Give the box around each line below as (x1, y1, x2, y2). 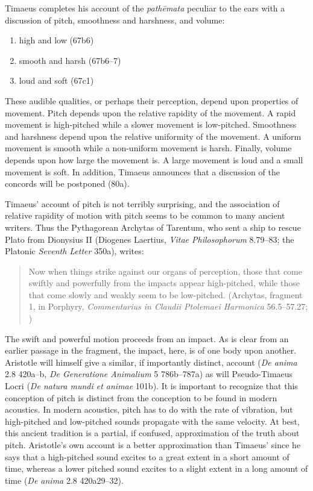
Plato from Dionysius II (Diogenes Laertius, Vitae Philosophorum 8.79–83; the (5, 233, 294, 245)
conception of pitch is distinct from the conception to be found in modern (5, 391, 277, 404)
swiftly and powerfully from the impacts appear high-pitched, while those (28, 277, 300, 289)
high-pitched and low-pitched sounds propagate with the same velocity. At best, (5, 414, 300, 427)
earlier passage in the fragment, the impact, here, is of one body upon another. (5, 344, 297, 357)
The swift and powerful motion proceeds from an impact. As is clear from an (5, 332, 289, 345)
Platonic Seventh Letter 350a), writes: (5, 245, 144, 257)
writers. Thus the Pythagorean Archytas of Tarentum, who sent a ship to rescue (5, 220, 301, 233)
